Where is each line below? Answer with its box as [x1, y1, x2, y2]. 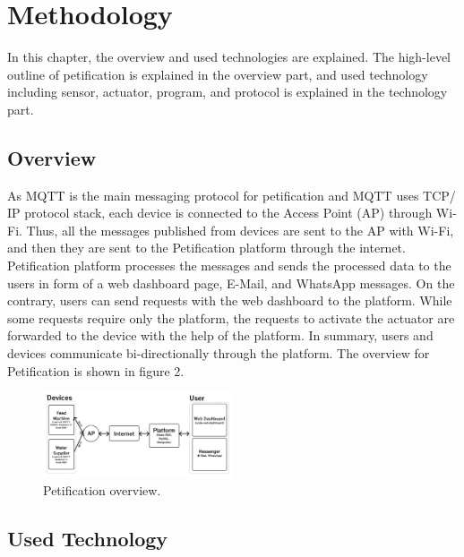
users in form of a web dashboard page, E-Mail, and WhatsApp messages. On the [7, 273, 455, 292]
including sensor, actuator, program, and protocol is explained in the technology [7, 82, 448, 101]
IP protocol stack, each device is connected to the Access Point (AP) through [7, 203, 433, 222]
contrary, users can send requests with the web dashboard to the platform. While [7, 291, 452, 310]
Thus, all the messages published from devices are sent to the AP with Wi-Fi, [26, 220, 454, 239]
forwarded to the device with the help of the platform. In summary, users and [7, 326, 434, 345]
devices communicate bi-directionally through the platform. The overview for [7, 344, 430, 363]
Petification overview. [43, 481, 161, 500]
